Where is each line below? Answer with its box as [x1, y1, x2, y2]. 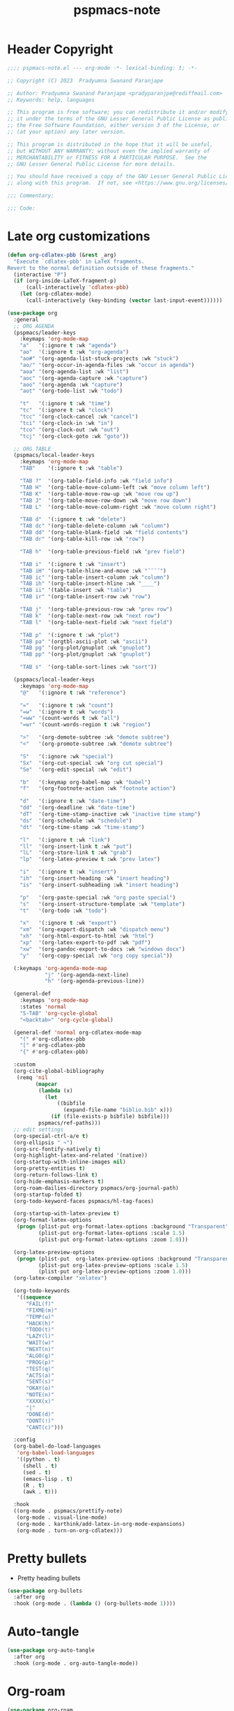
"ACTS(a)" [25, 1372, 54, 1379]
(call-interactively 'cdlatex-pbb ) [25, 284, 130, 291]
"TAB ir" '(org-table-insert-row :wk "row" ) [19, 593, 151, 600]
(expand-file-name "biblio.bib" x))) [63, 1106, 173, 1113]
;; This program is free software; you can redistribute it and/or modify [7, 109, 229, 116]
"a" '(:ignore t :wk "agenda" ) [19, 342, 117, 349]
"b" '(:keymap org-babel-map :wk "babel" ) [19, 779, 151, 786]
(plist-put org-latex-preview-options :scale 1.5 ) [38, 1262, 189, 1269]
